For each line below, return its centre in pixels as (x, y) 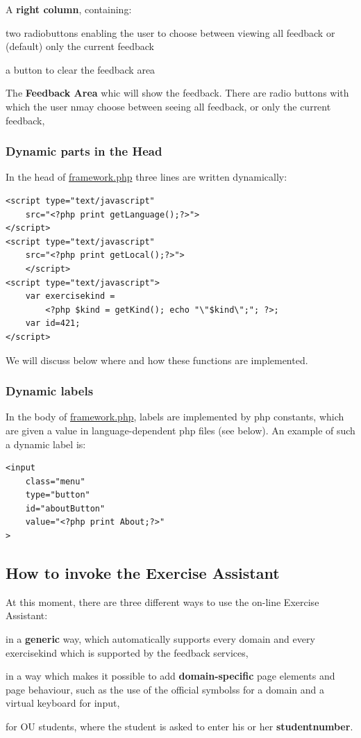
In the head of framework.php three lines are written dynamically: (146, 177)
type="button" (58, 495)
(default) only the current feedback (80, 46)
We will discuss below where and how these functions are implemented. (157, 360)
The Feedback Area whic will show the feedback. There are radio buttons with (177, 93)
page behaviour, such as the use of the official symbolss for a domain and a (165, 689)
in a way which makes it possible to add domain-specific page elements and (170, 676)
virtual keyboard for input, (63, 703)
